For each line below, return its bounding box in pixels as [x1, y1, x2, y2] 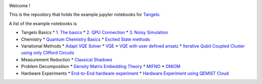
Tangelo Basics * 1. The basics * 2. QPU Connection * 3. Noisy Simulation [21, 30, 168, 35]
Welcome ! [9, 3, 31, 8]
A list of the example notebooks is [9, 20, 77, 26]
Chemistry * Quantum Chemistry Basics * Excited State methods [21, 36, 150, 42]
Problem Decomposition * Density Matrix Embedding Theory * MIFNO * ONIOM [21, 64, 180, 69]
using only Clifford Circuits [21, 50, 75, 56]
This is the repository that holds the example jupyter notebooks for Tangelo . [9, 12, 161, 17]
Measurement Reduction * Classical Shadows [21, 56, 113, 63]
